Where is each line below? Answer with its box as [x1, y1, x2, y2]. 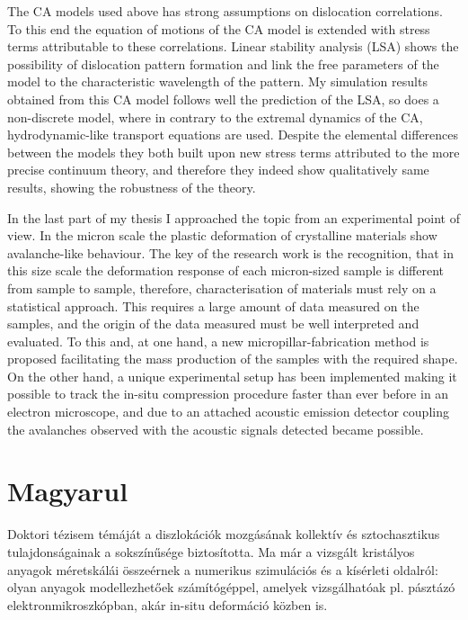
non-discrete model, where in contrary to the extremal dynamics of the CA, [7, 107, 423, 126]
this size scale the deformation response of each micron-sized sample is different [7, 261, 445, 280]
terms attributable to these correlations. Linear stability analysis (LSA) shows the [7, 37, 459, 56]
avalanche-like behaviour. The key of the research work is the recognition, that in [7, 243, 454, 262]
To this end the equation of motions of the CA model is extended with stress [7, 19, 430, 38]
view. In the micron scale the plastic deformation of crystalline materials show [7, 226, 437, 245]
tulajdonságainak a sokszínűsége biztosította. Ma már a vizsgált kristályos [7, 542, 415, 561]
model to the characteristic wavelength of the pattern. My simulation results [7, 72, 428, 91]
